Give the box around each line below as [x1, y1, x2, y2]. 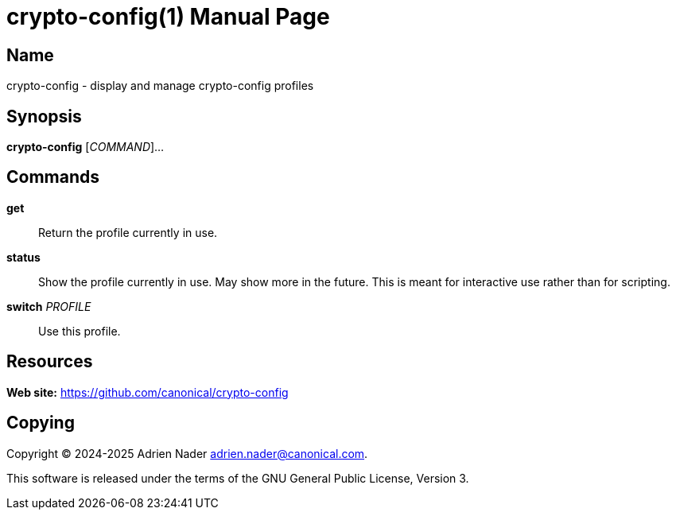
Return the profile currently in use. [38, 225, 218, 239]
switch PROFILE [6, 299, 91, 313]
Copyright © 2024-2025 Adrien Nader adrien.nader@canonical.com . [6, 446, 368, 460]
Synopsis [6, 106, 82, 126]
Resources [6, 351, 93, 372]
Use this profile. [38, 324, 121, 338]
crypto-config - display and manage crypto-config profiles [6, 79, 314, 93]
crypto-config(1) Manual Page [6, 3, 330, 30]
